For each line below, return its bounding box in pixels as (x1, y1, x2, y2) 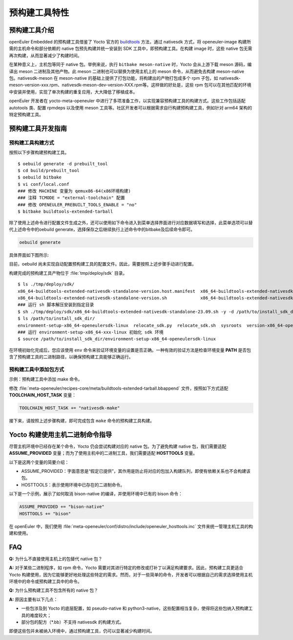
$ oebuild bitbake (18, 175, 62, 180)
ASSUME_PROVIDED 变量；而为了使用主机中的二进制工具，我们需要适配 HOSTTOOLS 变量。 (9, 450, 198, 456)
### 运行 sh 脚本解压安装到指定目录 (18, 302, 94, 308)
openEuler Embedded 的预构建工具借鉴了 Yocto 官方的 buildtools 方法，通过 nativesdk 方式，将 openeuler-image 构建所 (9, 39, 251, 45)
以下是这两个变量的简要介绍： (9, 459, 69, 465)
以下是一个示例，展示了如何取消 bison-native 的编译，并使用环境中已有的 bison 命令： (9, 491, 183, 497)
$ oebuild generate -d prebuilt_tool (18, 161, 108, 166)
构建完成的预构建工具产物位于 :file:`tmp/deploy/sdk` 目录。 (9, 270, 127, 276)
